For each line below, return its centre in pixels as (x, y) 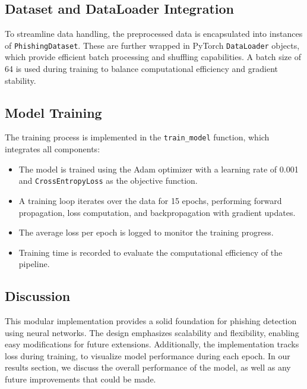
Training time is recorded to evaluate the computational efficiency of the (151, 252)
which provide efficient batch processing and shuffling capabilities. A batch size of (153, 57)
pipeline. (34, 264)
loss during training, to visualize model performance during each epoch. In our (148, 355)
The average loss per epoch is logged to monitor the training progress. (146, 232)
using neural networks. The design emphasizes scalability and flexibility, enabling (152, 332)
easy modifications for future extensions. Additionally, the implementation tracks (152, 344)
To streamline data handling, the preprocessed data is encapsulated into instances (154, 34)
